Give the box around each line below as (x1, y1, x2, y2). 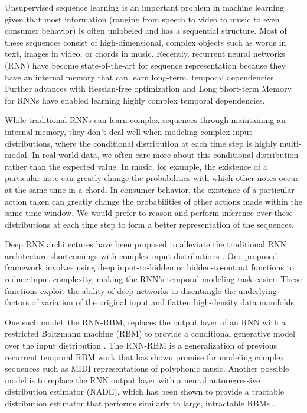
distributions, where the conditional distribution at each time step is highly (5, 137, 277, 149)
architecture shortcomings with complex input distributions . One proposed (5, 249, 277, 262)
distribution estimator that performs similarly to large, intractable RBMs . (5, 397, 275, 409)
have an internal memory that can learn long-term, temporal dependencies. (5, 70, 276, 83)
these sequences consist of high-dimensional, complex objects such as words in (5, 36, 286, 48)
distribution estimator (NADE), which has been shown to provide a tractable (5, 385, 284, 398)
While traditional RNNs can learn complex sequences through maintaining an (5, 114, 286, 126)
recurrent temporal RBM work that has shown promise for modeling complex (5, 350, 285, 363)
